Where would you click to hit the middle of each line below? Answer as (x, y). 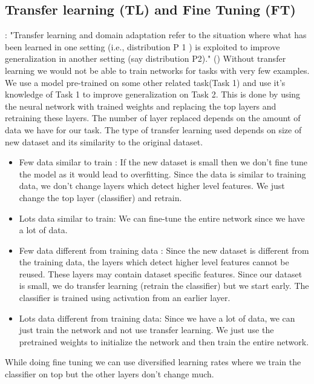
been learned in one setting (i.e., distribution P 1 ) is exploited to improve (142, 46)
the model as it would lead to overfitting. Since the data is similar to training (162, 174)
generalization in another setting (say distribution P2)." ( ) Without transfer (146, 58)
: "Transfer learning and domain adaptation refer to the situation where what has (156, 35)
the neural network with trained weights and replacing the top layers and (141, 106)
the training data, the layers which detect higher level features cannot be (154, 262)
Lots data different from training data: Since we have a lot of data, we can (157, 318)
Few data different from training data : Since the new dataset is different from (164, 250)
